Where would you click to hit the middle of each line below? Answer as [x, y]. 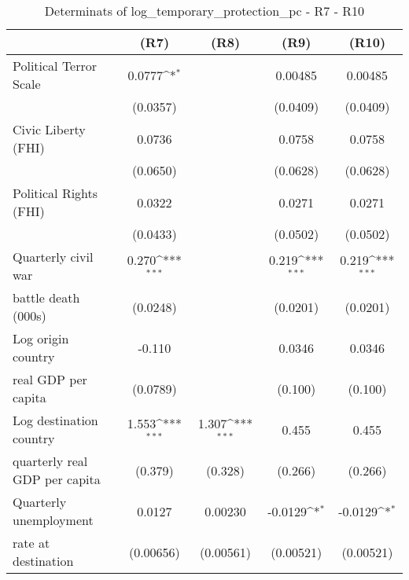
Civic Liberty [49, 129]
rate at [31, 543]
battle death [46, 297]
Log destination [55, 420]
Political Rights [55, 193]
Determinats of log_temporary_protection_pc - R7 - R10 [204, 11]
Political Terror [55, 66]
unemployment [53, 520]
